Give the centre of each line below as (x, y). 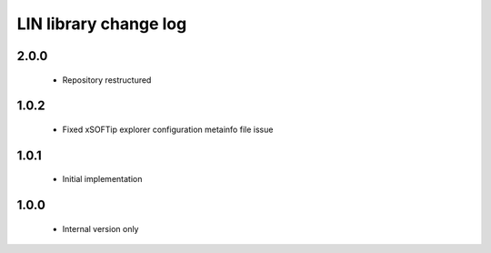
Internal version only (100, 228)
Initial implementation (102, 179)
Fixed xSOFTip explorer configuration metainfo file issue (168, 129)
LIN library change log (102, 24)
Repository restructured (107, 80)
